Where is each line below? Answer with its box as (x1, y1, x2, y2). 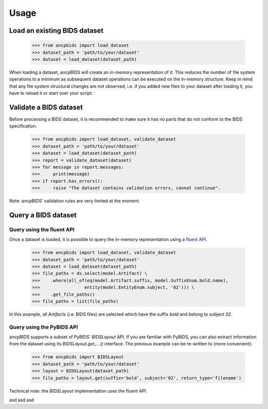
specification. (9, 123, 37, 129)
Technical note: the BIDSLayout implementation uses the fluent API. (9, 388, 147, 394)
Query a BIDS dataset (9, 211, 77, 219)
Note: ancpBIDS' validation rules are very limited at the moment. (9, 198, 140, 204)
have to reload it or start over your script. (9, 90, 93, 96)
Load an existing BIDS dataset (9, 26, 104, 35)
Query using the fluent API (9, 226, 74, 233)
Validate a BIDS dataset (9, 103, 83, 111)
